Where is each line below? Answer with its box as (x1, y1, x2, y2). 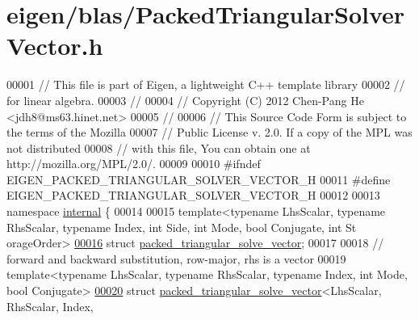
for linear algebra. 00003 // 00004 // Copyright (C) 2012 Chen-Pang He (6, 91, 364, 108)
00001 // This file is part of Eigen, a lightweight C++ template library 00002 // (6, 76, 405, 93)
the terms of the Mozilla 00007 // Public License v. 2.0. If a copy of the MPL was (6, 124, 413, 141)
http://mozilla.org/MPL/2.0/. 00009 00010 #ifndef (6, 155, 261, 172)
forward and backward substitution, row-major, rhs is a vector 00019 (6, 250, 346, 267)
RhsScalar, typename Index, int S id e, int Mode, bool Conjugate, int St (6, 218, 357, 235)
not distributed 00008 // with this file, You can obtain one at (6, 139, 311, 156)
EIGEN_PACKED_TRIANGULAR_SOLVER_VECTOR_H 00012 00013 (6, 187, 380, 204)
